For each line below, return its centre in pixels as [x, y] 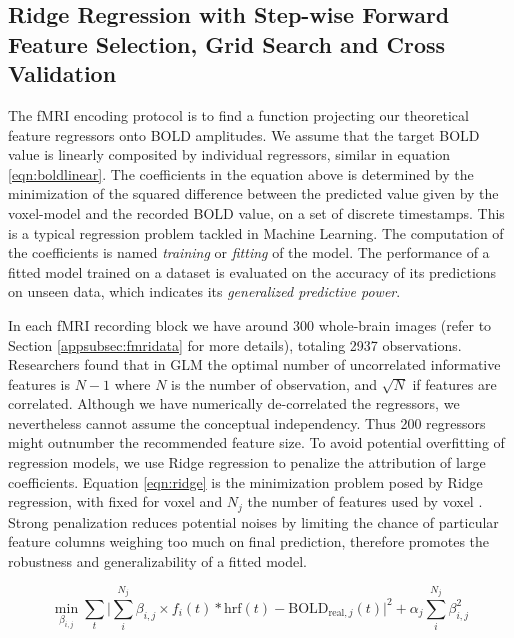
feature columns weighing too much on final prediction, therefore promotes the [249, 541]
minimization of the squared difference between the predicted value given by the [253, 193]
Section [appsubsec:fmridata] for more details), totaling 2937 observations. [235, 344]
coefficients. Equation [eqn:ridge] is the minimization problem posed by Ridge [245, 481]
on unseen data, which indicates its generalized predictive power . [204, 291]
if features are [454, 383]
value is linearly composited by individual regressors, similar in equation [229, 154]
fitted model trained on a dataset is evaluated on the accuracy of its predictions [252, 271]
